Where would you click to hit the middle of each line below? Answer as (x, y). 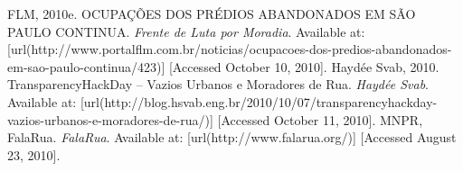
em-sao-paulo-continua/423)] (86, 66)
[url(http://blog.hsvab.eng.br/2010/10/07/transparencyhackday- (259, 101)
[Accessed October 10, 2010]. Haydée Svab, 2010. (304, 66)
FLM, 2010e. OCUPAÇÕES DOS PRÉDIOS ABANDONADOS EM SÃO (212, 13)
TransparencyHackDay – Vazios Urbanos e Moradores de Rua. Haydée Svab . (218, 84)
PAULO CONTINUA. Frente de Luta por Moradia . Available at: (186, 31)
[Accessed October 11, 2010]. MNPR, (320, 119)
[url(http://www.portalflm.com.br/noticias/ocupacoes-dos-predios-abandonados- (230, 49)
